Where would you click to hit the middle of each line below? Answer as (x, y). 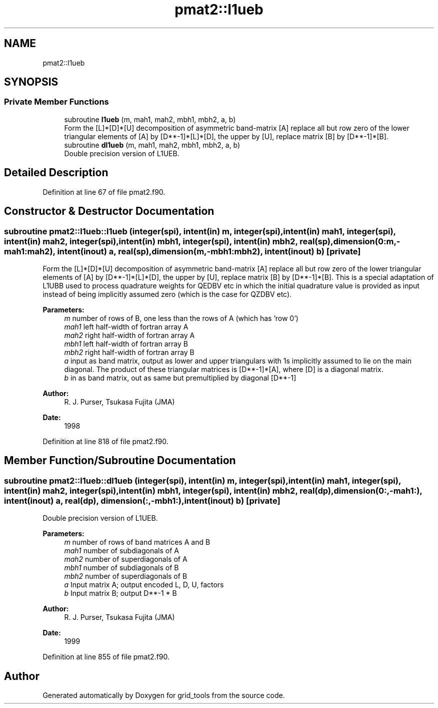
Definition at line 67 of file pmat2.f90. (104, 192)
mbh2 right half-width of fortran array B (129, 352)
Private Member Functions (56, 102)
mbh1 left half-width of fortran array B (126, 343)
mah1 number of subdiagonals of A (121, 551)
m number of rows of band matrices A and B (137, 542)
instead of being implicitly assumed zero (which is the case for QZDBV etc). (167, 294)
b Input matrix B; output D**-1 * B (120, 593)
